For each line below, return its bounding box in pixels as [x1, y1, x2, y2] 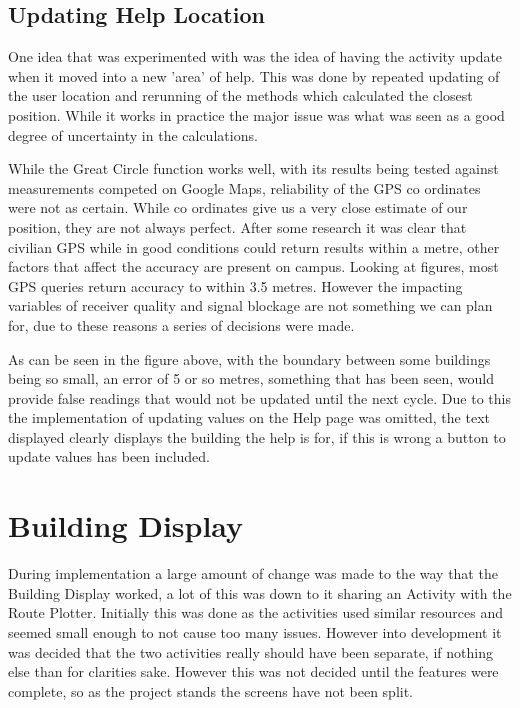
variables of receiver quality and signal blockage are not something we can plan [8, 295, 493, 316]
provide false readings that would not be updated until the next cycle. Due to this [8, 387, 511, 408]
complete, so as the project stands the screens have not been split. [8, 680, 414, 701]
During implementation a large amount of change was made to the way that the [8, 563, 498, 584]
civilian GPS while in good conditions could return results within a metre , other [8, 236, 500, 257]
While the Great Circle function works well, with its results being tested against [8, 158, 499, 179]
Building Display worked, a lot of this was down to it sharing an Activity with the [8, 582, 512, 603]
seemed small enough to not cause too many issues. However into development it [8, 621, 502, 642]
